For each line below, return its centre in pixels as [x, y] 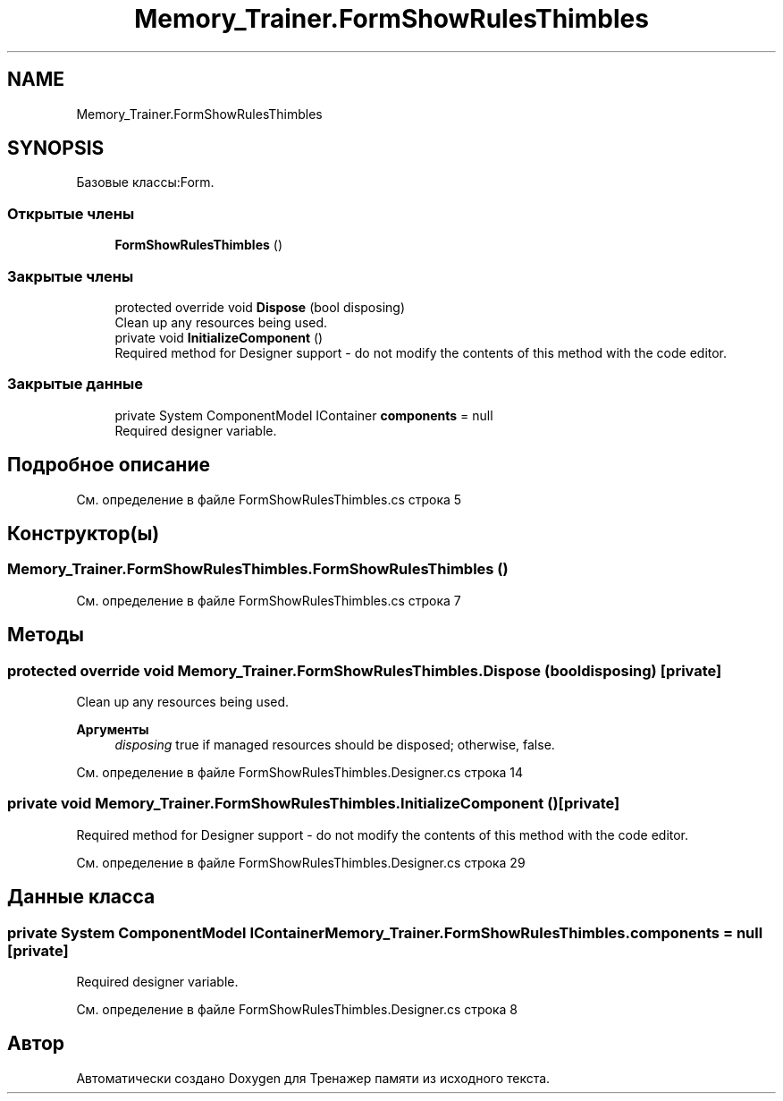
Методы [46, 635]
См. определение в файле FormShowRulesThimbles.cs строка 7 [269, 600]
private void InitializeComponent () [219, 337]
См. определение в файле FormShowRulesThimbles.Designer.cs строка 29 [301, 862]
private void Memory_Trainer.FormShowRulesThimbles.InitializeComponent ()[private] [314, 804]
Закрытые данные [75, 384]
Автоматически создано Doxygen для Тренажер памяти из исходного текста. [313, 1078]
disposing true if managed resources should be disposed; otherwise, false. [335, 744]
